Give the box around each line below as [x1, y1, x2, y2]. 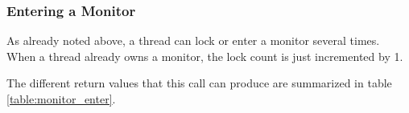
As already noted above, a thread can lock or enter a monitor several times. [6, 32, 380, 49]
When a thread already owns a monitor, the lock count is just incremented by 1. [6, 47, 403, 64]
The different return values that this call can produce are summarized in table [6, 75, 392, 91]
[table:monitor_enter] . [6, 91, 116, 107]
